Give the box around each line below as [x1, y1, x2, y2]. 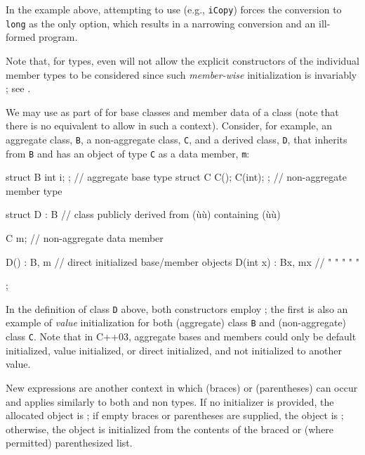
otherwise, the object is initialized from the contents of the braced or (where [6, 421, 334, 436]
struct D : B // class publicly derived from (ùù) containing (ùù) [6, 207, 281, 222]
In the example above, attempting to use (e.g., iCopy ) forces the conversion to [6, 2, 342, 16]
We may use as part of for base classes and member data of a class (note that [6, 104, 339, 119]
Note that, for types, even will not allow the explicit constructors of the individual [6, 53, 359, 68]
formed [6, 30, 36, 44]
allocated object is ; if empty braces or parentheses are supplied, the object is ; [6, 408, 344, 423]
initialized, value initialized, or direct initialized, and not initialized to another [6, 342, 342, 357]
